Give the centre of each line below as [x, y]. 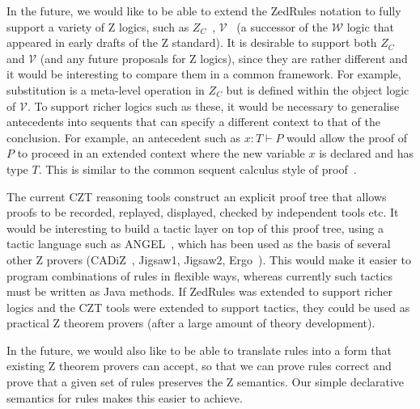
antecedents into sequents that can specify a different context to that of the [193, 122]
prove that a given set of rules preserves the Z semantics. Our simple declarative [206, 382]
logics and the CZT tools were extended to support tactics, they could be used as [208, 307]
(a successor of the [282, 26]
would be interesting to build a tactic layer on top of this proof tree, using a [195, 228]
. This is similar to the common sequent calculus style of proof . [197, 169]
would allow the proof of [347, 137]
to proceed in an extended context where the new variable [161, 153]
